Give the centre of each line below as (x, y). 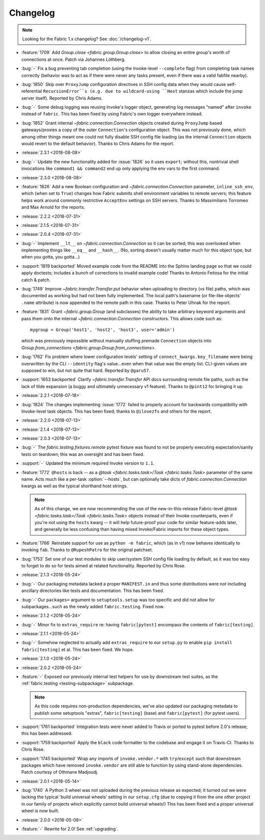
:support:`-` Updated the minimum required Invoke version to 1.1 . (88, 463)
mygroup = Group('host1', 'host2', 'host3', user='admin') (103, 330)
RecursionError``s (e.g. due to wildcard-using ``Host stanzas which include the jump (143, 91)
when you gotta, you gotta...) (51, 257)
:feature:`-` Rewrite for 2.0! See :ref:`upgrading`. (70, 829)
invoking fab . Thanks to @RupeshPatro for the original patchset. (87, 550)
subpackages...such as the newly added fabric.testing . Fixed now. (93, 606)
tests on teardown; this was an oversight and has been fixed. (83, 454)
